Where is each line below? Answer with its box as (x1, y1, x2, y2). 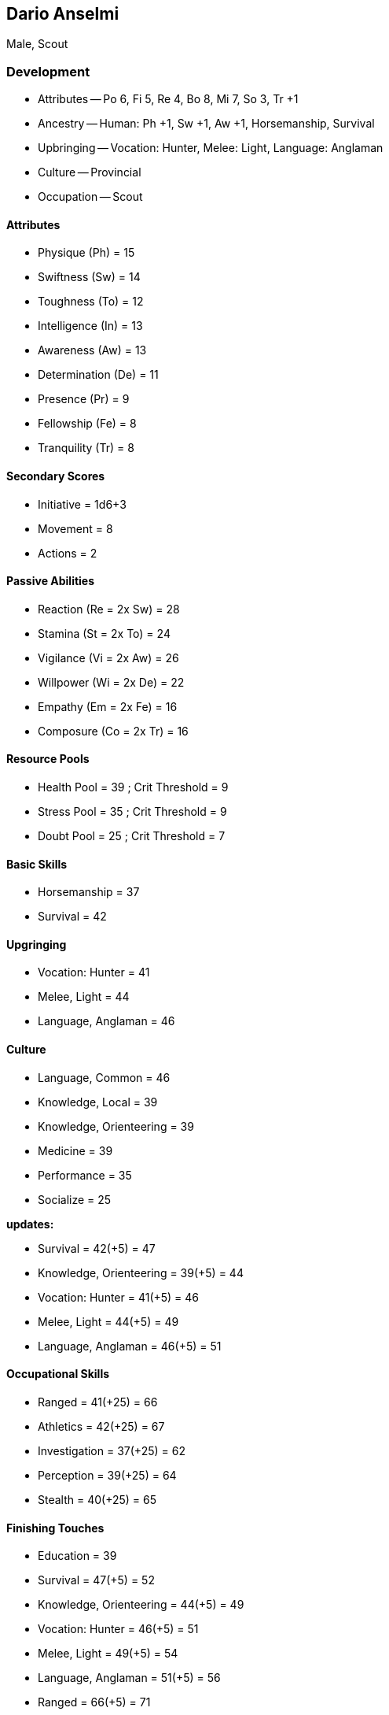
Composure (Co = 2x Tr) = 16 (38, 724, 189, 738)
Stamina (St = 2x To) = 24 (38, 626, 171, 640)
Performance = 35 (38, 1168, 132, 1182)
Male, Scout (6, 37, 68, 51)
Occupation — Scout (38, 190, 143, 204)
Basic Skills (6, 857, 68, 871)
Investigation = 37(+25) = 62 (38, 1443, 185, 1458)
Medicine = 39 (38, 1143, 113, 1158)
